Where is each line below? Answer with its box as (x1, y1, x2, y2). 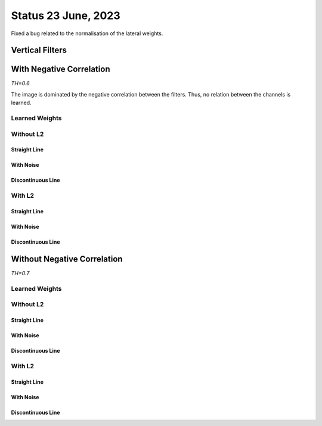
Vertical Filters (11, 45, 67, 55)
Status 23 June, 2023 (11, 9, 120, 22)
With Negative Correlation (11, 64, 110, 74)
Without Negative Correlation (11, 254, 123, 264)
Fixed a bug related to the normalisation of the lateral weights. (11, 30, 163, 37)
